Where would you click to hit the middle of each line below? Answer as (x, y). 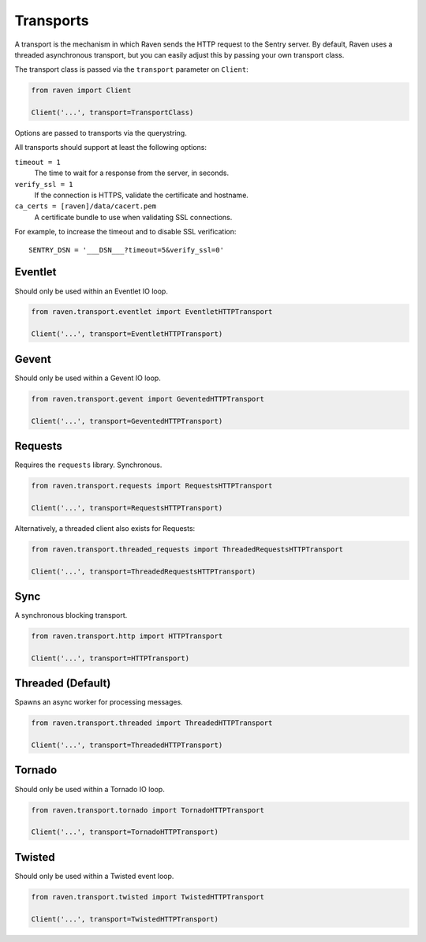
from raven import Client (81, 90)
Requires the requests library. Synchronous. (88, 465)
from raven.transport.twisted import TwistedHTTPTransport (148, 897)
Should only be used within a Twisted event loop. (94, 876)
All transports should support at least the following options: (110, 148)
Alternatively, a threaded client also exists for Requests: (105, 528)
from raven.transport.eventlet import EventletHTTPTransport (152, 312)
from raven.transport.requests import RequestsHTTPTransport (152, 486)
